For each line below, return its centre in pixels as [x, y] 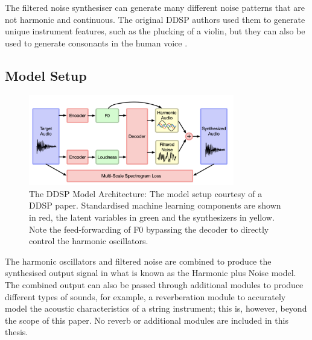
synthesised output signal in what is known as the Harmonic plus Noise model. [151, 273]
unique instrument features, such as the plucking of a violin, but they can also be [155, 31]
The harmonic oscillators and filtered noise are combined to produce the [138, 261]
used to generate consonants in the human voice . [96, 42]
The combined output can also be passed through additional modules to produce [154, 285]
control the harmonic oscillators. [89, 241]
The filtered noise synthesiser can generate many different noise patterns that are [155, 7]
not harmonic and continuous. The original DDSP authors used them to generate [155, 19]
